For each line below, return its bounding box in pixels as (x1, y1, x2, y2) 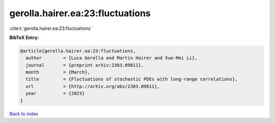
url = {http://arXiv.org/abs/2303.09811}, (25, 84, 160, 89)
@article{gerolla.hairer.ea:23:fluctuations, (20, 48, 136, 54)
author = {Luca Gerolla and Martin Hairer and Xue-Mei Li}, (25, 55, 198, 61)
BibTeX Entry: (9, 34, 39, 40)
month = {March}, (25, 69, 90, 75)
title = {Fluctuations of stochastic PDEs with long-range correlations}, (25, 76, 238, 82)
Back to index (9, 110, 38, 116)
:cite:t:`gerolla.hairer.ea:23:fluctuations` (9, 25, 92, 31)
